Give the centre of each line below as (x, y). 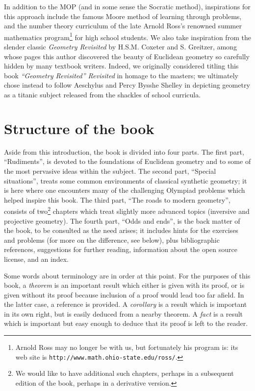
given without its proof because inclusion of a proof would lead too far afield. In (124, 294)
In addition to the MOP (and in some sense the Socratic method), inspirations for (127, 6)
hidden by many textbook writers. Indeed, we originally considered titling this (121, 66)
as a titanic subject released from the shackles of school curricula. (102, 94)
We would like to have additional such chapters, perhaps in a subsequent (125, 373)
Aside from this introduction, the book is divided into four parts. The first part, (124, 151)
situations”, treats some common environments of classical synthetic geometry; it (126, 180)
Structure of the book (79, 128)
